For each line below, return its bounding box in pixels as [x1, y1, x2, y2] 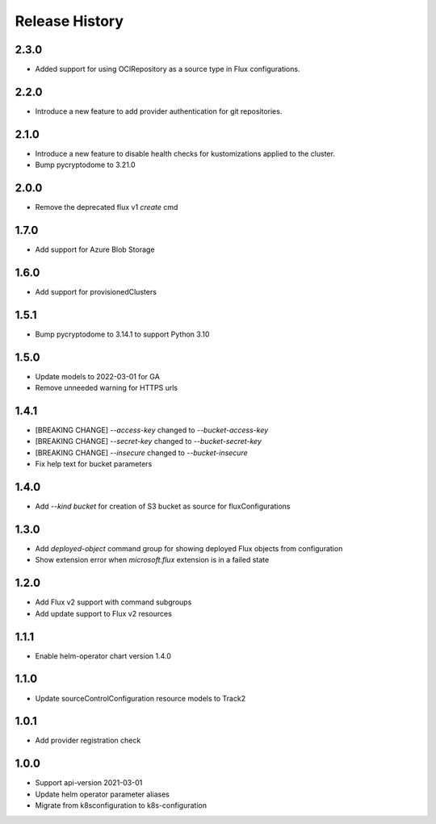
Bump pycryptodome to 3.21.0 [35, 160, 136, 169]
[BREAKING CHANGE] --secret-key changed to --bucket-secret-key [35, 437, 262, 446]
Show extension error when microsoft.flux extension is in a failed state [35, 555, 270, 565]
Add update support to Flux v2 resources [35, 609, 173, 618]
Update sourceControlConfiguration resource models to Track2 [35, 693, 246, 703]
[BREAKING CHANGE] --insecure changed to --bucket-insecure [35, 448, 248, 458]
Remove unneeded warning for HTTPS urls [35, 383, 178, 393]
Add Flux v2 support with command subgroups [35, 597, 192, 607]
